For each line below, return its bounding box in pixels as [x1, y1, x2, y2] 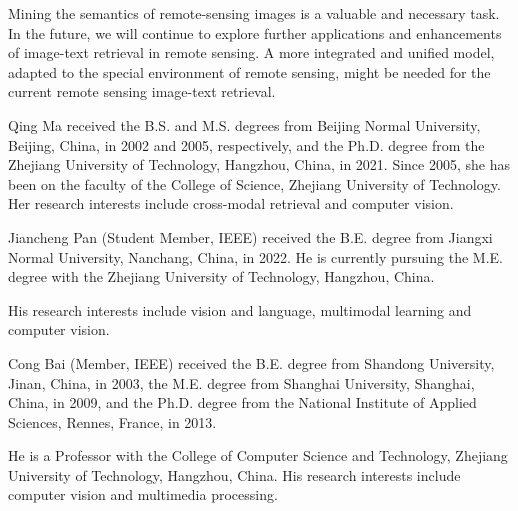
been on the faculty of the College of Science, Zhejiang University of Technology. [8, 173, 501, 194]
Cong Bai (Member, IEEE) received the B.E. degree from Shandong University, [8, 352, 495, 373]
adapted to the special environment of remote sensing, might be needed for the [8, 61, 491, 82]
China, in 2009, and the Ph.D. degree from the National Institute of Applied [8, 392, 477, 413]
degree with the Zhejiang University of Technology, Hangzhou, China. [8, 266, 435, 287]
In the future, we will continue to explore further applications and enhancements [8, 22, 502, 43]
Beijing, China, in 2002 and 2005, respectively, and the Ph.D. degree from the [8, 134, 485, 155]
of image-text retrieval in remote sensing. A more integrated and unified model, [8, 42, 495, 63]
